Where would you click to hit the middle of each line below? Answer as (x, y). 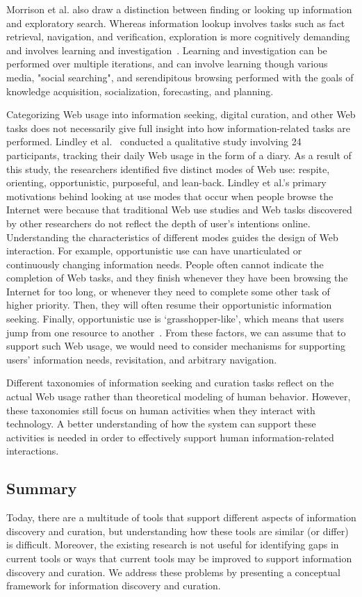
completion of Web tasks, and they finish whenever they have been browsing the (177, 278)
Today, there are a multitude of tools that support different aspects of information (181, 517)
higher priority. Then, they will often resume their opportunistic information (169, 305)
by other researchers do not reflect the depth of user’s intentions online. (158, 223)
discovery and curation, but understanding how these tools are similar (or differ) (178, 531)
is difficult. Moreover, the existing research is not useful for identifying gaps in (173, 545)
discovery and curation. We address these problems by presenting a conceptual (173, 572)
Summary (42, 488)
